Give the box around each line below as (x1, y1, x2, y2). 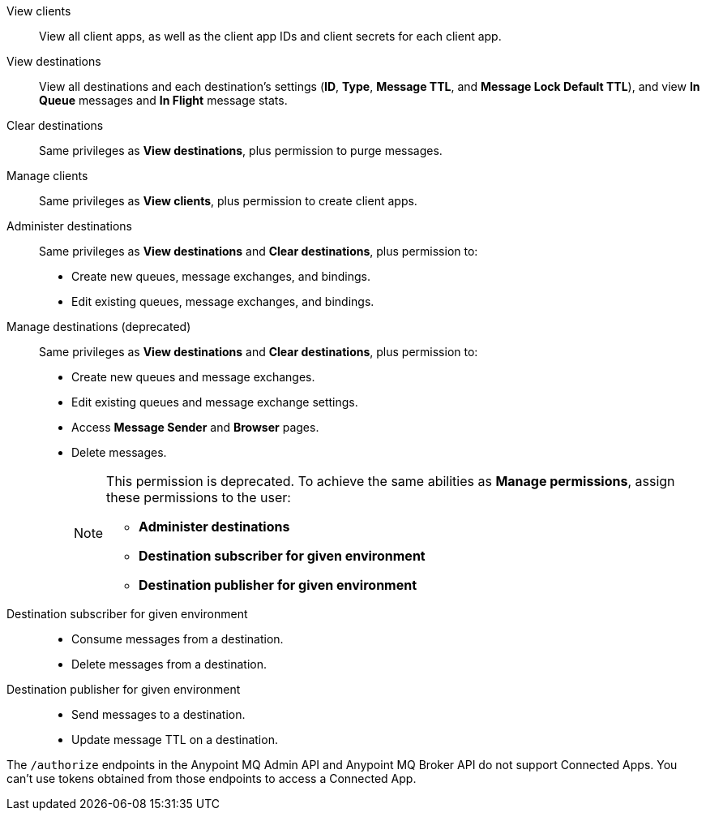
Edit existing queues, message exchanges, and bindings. (71, 295, 374, 308)
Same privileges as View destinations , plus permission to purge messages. (39, 144, 443, 157)
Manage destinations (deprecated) (6, 320, 191, 333)
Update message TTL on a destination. (71, 733, 278, 746)
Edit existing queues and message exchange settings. (71, 395, 358, 409)
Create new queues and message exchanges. (71, 370, 315, 384)
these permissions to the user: (106, 489, 291, 505)
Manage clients (6, 169, 88, 183)
